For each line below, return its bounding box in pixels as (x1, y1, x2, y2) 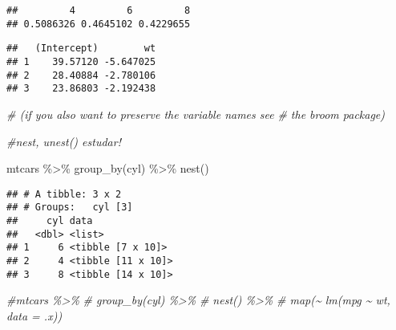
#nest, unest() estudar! (6, 132, 121, 149)
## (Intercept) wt (6, 43, 156, 55)
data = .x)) (6, 307, 63, 324)
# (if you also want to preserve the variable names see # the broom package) (6, 105, 386, 122)
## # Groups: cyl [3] (6, 202, 133, 214)
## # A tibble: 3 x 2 (6, 188, 122, 200)
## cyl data (6, 215, 93, 227)
